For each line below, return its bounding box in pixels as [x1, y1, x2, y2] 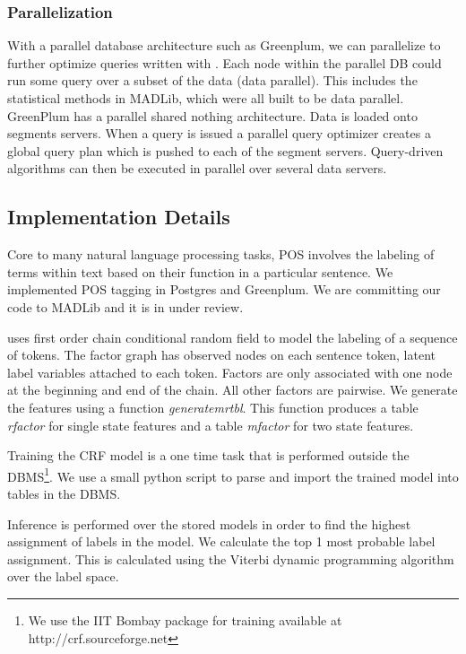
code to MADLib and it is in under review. [7, 297, 244, 316]
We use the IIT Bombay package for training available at [28, 610, 342, 629]
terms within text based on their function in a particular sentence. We [7, 262, 393, 281]
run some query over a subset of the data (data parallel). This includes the [7, 71, 418, 90]
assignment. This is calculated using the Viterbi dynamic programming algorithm [7, 549, 454, 568]
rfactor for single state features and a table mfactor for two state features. [7, 415, 414, 434]
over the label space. [7, 567, 119, 586]
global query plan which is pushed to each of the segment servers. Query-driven [7, 141, 444, 160]
